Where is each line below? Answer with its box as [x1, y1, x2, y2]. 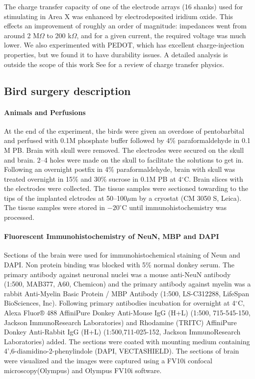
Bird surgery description [4, 83, 131, 98]
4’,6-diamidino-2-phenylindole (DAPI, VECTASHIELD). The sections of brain [4, 346, 239, 356]
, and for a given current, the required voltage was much [76, 30, 246, 40]
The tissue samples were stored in [4, 202, 105, 213]
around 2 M [4, 30, 40, 40]
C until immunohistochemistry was [122, 202, 227, 213]
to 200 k [47, 30, 72, 40]
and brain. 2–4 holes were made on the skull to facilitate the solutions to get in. [4, 154, 244, 165]
